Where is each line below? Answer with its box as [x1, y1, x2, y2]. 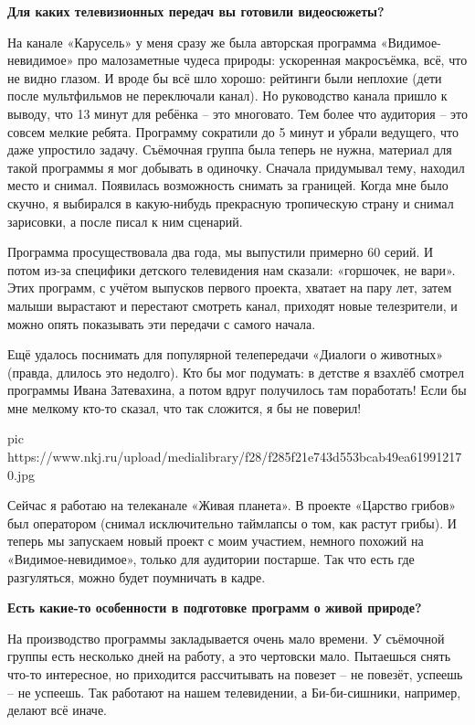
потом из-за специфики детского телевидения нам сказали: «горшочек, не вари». [7, 260, 456, 279]
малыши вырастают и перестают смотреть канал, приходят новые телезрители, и [7, 295, 458, 315]
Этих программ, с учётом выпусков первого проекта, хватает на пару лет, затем [7, 278, 452, 297]
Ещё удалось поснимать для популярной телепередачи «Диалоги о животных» [7, 345, 444, 364]
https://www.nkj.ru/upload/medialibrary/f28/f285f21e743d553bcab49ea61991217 [7, 447, 462, 466]
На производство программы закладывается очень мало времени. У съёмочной [7, 628, 445, 647]
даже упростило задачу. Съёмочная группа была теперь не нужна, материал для [7, 140, 452, 159]
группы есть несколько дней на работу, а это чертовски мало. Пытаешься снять [7, 646, 451, 666]
